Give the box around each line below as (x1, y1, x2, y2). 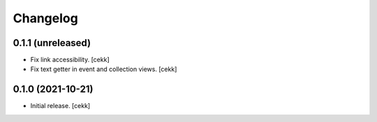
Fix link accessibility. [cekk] (30, 56, 110, 64)
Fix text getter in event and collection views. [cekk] (30, 65, 177, 73)
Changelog (13, 10, 78, 26)
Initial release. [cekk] (30, 102, 91, 110)
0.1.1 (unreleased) (13, 37, 91, 49)
